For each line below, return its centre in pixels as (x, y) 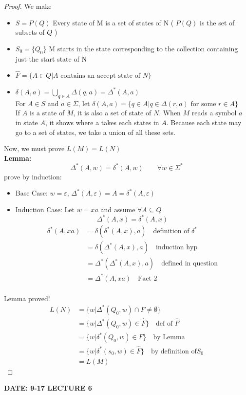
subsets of (30, 32)
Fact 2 (148, 278)
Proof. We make (28, 6)
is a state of (47, 113)
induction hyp (177, 248)
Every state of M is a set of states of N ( (113, 22)
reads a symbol (214, 113)
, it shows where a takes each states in (102, 122)
